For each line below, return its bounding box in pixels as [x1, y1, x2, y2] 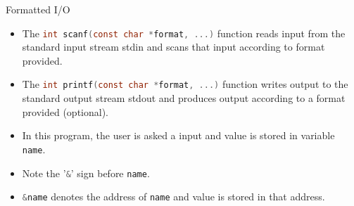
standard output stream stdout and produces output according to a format [22, 91, 346, 105]
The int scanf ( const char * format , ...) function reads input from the [22, 25, 346, 40]
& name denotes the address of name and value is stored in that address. [22, 189, 325, 204]
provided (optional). [22, 104, 108, 119]
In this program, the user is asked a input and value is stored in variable [22, 128, 335, 143]
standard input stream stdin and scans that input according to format [22, 39, 325, 54]
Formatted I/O [6, 2, 70, 16]
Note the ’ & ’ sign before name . [22, 165, 150, 180]
